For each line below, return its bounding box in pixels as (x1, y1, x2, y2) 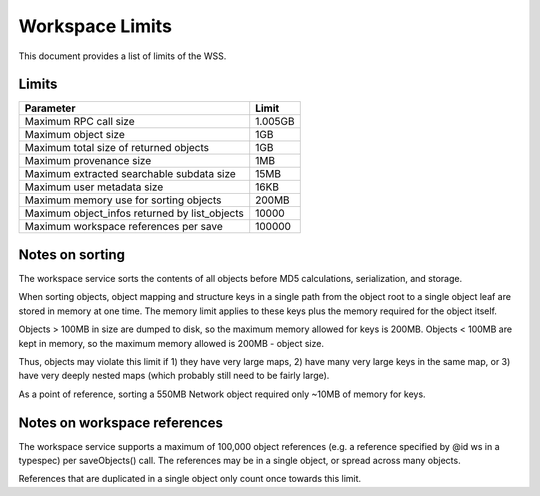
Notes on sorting (18, 246, 125, 263)
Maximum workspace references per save (24, 220, 224, 234)
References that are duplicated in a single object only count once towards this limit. (18, 473, 362, 485)
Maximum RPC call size (24, 115, 135, 129)
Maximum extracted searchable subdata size (24, 167, 237, 181)
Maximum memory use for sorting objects (24, 193, 222, 207)
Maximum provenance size (24, 154, 152, 168)
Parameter (24, 101, 76, 115)
